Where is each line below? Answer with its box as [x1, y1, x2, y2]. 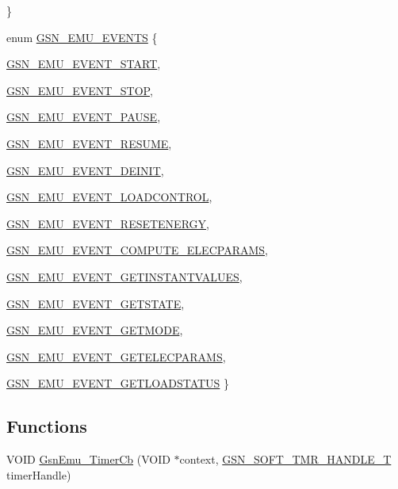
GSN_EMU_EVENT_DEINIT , [6, 162, 164, 178]
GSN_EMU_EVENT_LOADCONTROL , [6, 189, 212, 205]
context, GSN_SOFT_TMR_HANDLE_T [179, 451, 392, 468]
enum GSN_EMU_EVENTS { [6, 29, 158, 45]
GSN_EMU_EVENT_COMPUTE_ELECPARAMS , [6, 242, 268, 258]
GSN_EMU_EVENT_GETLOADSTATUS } [6, 375, 230, 392]
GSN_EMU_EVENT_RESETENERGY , [6, 215, 209, 231]
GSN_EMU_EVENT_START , [6, 55, 161, 72]
